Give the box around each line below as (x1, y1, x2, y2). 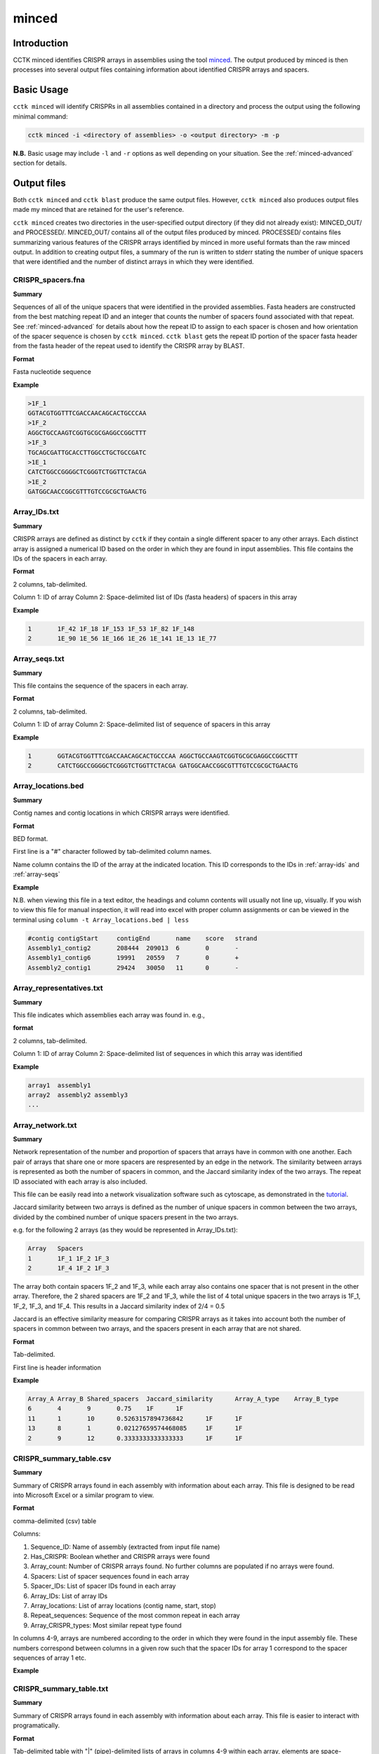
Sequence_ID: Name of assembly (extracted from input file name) (30, 1542, 220, 1551)
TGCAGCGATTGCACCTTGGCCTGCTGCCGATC (27, 448, 147, 456)
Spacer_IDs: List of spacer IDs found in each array (30, 1582, 176, 1591)
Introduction (13, 37, 69, 49)
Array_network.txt (13, 1120, 77, 1130)
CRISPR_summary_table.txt (13, 1684, 109, 1694)
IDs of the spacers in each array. (13, 554, 107, 563)
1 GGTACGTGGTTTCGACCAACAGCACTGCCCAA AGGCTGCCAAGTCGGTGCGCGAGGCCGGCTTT (27, 751, 298, 760)
